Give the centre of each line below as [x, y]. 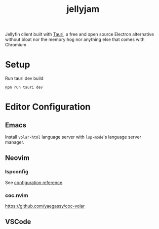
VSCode [18, 221]
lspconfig [17, 172]
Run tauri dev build [24, 78]
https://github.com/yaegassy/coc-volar [45, 206]
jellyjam [83, 9]
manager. [15, 142]
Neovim [17, 158]
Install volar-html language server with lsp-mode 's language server [73, 137]
